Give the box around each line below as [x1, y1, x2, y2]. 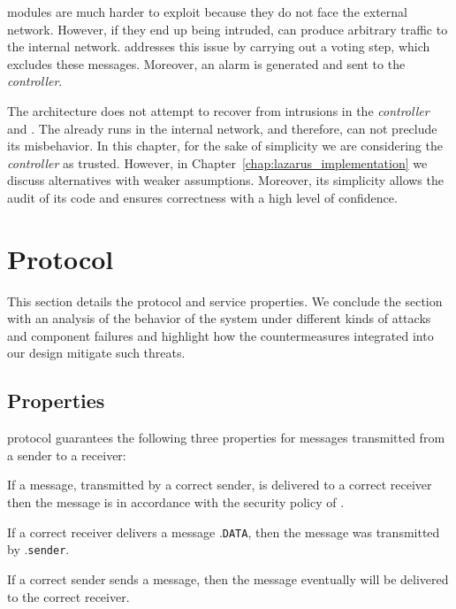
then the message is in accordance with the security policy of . [7, 493, 345, 512]
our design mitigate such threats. [7, 343, 186, 362]
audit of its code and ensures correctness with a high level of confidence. [7, 188, 398, 206]
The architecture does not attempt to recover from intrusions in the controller [7, 101, 429, 119]
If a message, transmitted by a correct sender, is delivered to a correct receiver [7, 475, 432, 494]
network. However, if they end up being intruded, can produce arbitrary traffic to [7, 19, 448, 38]
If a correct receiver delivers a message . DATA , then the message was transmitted [7, 522, 440, 541]
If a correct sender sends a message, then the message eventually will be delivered [7, 569, 449, 588]
